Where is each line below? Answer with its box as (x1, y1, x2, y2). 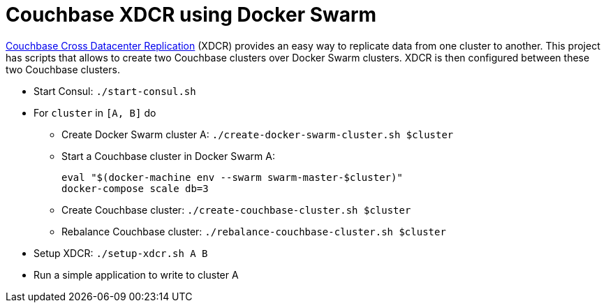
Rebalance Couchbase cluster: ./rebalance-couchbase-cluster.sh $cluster (61, 225, 446, 237)
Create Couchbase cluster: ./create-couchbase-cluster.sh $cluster (61, 203, 411, 216)
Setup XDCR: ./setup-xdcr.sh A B (34, 247, 208, 259)
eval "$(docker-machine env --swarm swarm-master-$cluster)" (61, 171, 403, 183)
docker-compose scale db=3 (61, 182, 209, 194)
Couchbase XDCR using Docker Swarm (6, 3, 377, 27)
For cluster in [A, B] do (34, 106, 156, 119)
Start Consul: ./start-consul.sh (34, 85, 196, 97)
